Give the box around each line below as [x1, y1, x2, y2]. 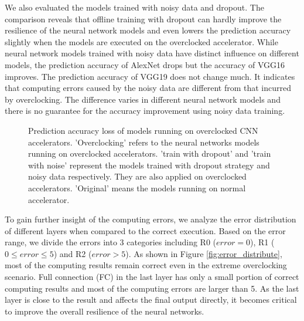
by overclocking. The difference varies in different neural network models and [5, 93, 281, 105]
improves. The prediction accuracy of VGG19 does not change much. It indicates [5, 70, 295, 82]
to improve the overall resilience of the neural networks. [5, 305, 204, 317]
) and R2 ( [53, 247, 92, 259]
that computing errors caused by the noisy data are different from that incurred [5, 82, 292, 94]
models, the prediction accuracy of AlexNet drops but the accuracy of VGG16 [5, 58, 285, 70]
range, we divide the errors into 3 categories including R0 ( [5, 236, 217, 248]
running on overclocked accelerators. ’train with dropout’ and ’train [28, 147, 271, 160]
